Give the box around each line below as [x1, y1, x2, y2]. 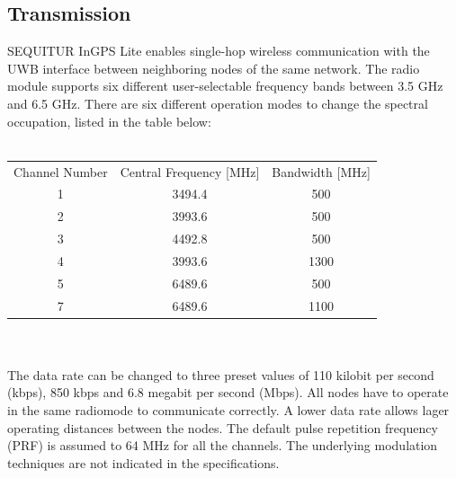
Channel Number [13, 162, 108, 181]
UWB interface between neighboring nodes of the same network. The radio [7, 58, 420, 77]
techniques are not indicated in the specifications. [7, 453, 280, 472]
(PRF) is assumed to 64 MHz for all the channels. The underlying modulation [7, 436, 438, 455]
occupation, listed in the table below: [7, 111, 211, 130]
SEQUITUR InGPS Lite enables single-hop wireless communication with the [7, 41, 430, 60]
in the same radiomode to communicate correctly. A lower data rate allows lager [7, 401, 450, 420]
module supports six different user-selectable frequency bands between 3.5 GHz [7, 76, 443, 95]
